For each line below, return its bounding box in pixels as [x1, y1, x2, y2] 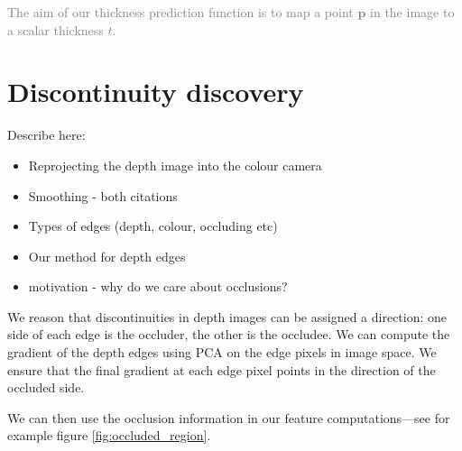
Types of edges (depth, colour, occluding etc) [28, 216, 278, 235]
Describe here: [7, 125, 86, 144]
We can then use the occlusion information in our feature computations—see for [7, 408, 450, 427]
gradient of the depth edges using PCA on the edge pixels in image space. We [7, 343, 437, 362]
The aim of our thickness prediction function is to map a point [7, 3, 354, 21]
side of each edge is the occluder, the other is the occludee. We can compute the [7, 325, 450, 344]
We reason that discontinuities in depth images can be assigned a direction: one [7, 307, 448, 326]
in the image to [370, 3, 455, 21]
